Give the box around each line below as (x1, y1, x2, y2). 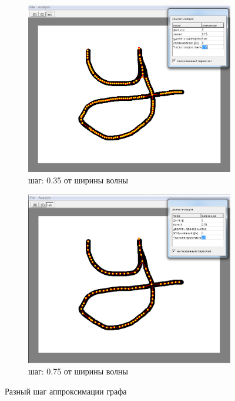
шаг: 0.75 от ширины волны (28, 365, 128, 377)
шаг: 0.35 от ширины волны (28, 174, 128, 186)
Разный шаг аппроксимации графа (5, 384, 127, 397)
